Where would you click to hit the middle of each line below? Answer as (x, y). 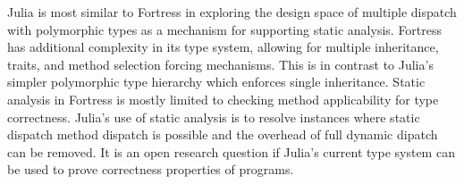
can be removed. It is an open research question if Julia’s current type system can (231, 151)
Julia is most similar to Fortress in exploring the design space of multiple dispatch (232, 12)
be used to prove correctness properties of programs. (151, 169)
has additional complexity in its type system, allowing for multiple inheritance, (223, 47)
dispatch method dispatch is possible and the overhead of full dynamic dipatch (223, 134)
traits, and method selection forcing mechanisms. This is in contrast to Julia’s (220, 64)
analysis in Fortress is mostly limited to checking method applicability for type (223, 99)
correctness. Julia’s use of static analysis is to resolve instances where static (214, 117)
